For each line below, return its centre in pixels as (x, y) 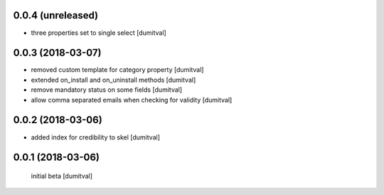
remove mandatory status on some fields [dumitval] (107, 90)
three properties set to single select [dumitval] (98, 33)
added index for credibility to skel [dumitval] (95, 137)
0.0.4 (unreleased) (56, 15)
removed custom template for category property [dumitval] (117, 70)
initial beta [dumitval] (62, 176)
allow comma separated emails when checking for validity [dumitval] (132, 100)
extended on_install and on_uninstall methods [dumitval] (113, 80)
